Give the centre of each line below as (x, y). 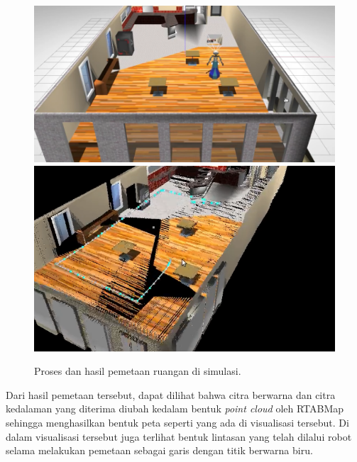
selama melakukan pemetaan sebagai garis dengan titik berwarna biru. (159, 450)
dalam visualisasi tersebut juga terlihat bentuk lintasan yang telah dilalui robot (179, 436)
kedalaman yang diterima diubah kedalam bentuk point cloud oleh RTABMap (175, 409)
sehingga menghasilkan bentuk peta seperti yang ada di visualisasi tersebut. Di (177, 422)
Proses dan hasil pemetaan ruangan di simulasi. (138, 371)
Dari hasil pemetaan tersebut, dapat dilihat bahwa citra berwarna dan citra (171, 394)
